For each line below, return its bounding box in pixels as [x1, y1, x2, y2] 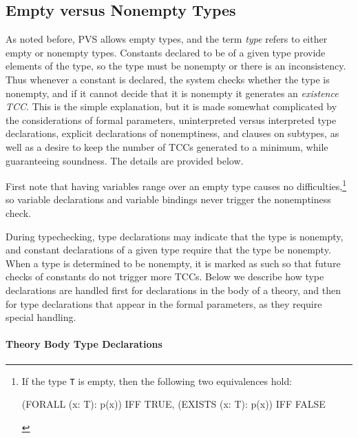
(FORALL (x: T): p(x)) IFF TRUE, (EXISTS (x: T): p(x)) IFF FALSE [21, 397, 326, 411]
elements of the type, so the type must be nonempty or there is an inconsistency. [6, 59, 346, 73]
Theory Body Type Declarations [6, 337, 162, 351]
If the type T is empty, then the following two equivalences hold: [21, 373, 293, 388]
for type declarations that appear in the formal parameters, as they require [6, 296, 322, 311]
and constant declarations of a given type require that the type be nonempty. [6, 242, 331, 257]
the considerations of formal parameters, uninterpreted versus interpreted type [6, 112, 337, 127]
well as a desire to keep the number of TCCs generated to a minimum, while [6, 139, 328, 154]
